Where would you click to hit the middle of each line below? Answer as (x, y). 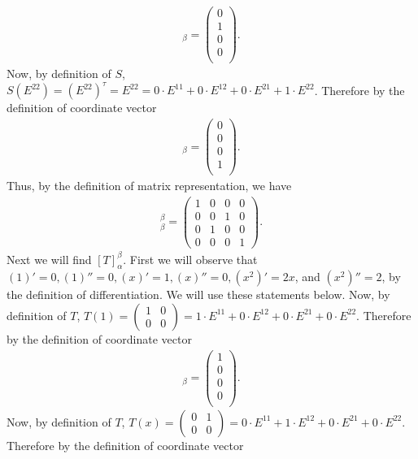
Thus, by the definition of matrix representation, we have (149, 186)
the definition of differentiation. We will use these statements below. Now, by (198, 294)
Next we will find (49, 259)
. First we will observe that (190, 259)
